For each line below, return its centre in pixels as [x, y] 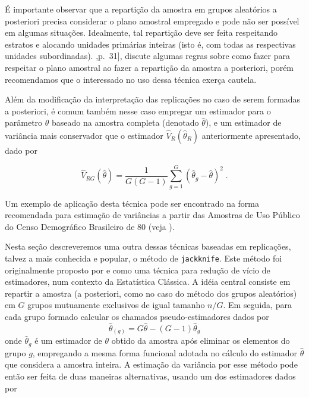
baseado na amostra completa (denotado [125, 122]
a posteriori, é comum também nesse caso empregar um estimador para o [138, 111]
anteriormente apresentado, [251, 135]
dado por [21, 150]
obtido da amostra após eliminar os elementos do [201, 341]
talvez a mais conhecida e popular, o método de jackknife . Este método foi [144, 258]
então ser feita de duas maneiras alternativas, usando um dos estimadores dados [150, 376]
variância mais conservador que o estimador [84, 135]
